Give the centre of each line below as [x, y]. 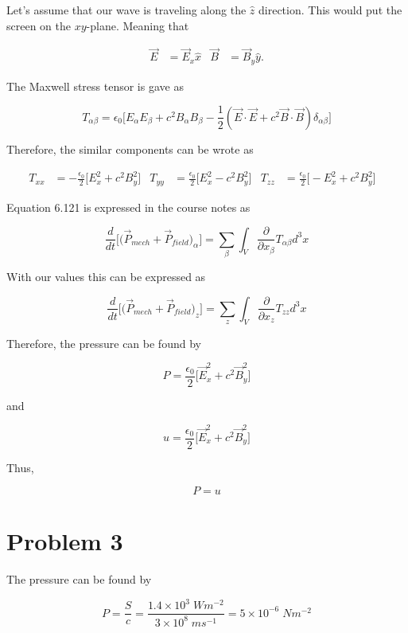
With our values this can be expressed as [106, 276]
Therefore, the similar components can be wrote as [130, 148]
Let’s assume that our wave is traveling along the [126, 10]
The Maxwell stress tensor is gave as [95, 86]
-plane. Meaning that [138, 25]
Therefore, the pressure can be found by [104, 343]
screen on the [39, 25]
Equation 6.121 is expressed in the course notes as [128, 207]
